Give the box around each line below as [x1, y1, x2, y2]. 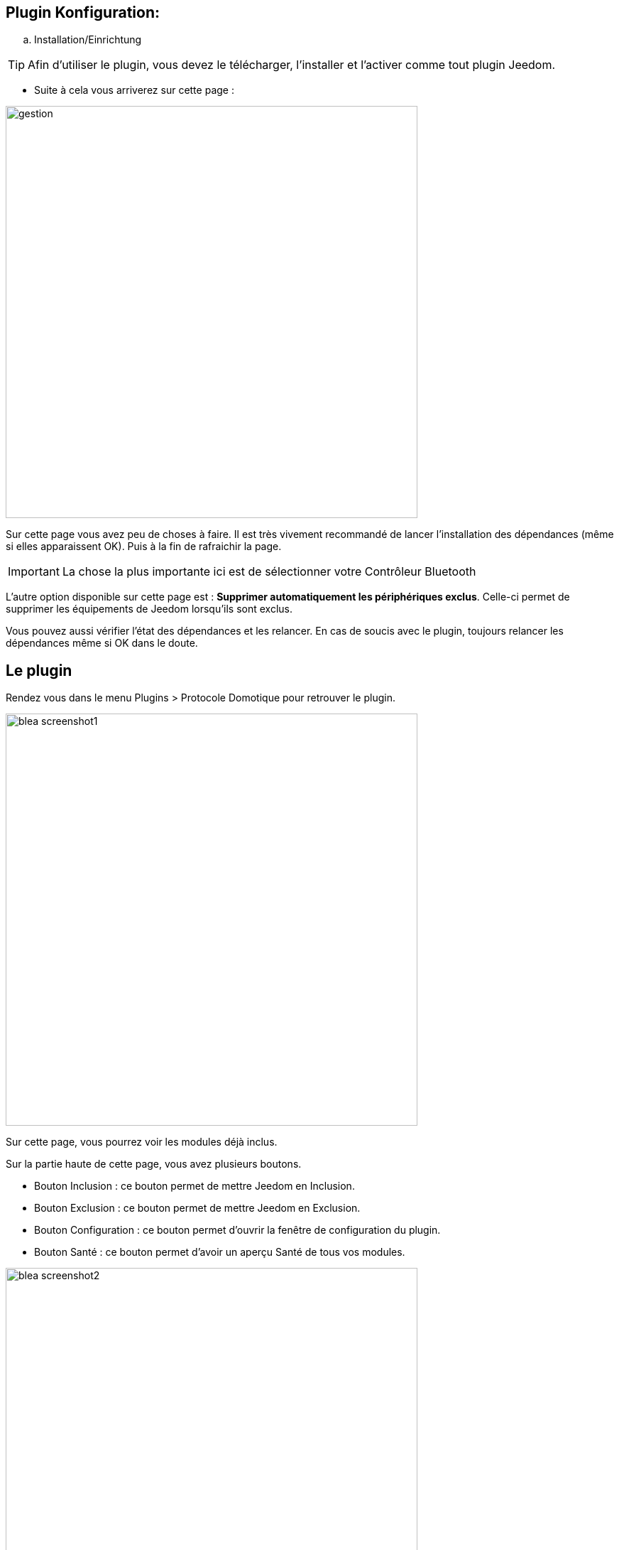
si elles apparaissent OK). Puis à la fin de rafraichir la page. [6, 540, 282, 553]
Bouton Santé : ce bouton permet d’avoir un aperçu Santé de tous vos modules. [34, 1246, 405, 1259]
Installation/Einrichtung [34, 33, 142, 46]
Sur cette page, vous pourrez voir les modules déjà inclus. [6, 1136, 278, 1148]
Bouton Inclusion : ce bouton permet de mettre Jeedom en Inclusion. [34, 1180, 355, 1193]
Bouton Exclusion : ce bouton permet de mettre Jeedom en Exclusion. [34, 1202, 361, 1215]
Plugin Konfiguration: [6, 4, 160, 21]
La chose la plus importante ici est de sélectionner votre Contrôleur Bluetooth [62, 564, 476, 579]
